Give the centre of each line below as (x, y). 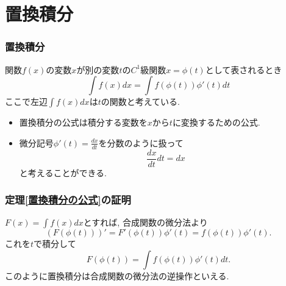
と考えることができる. (63, 172)
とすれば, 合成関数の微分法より (145, 222)
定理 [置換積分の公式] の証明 (68, 200)
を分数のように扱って (141, 142)
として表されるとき (244, 69)
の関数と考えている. (140, 102)
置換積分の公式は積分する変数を (83, 122)
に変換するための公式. (216, 122)
